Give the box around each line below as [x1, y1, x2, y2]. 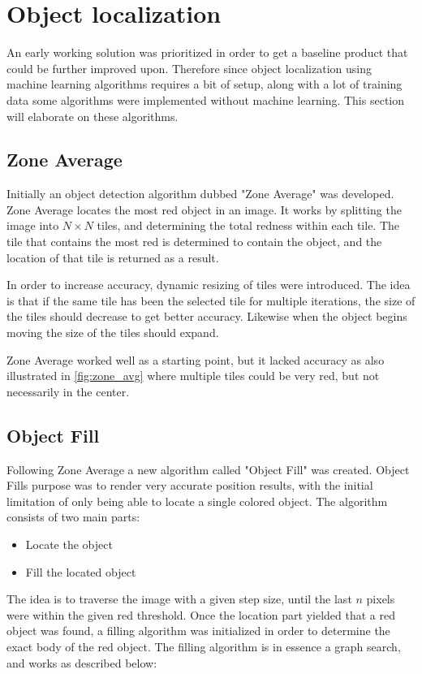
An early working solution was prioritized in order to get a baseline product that [6, 44, 408, 61]
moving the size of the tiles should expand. [6, 324, 219, 341]
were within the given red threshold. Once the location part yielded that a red [6, 606, 396, 623]
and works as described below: [6, 654, 157, 671]
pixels [366, 590, 395, 607]
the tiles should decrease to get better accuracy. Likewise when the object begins [6, 308, 407, 325]
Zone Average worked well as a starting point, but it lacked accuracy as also [6, 351, 385, 368]
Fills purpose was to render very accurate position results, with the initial [6, 477, 373, 494]
